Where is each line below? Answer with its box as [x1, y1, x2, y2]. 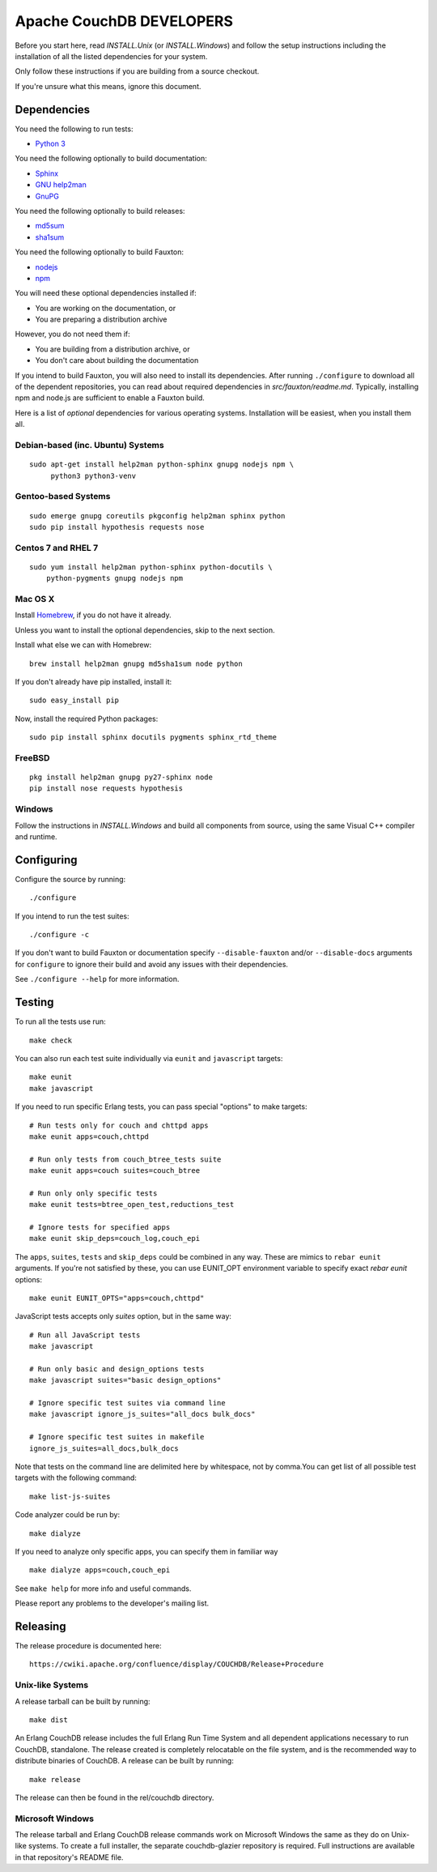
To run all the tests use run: [15, 1017, 106, 1026]
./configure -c [29, 930, 90, 940]
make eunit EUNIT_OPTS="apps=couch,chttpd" [29, 1293, 205, 1303]
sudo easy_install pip [29, 696, 120, 705]
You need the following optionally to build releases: [15, 206, 185, 215]
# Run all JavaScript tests [29, 1330, 141, 1340]
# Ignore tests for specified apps [29, 1223, 171, 1232]
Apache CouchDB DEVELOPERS [15, 12, 234, 30]
